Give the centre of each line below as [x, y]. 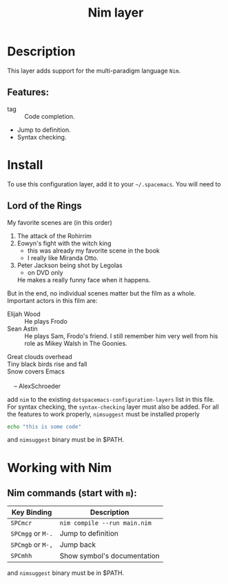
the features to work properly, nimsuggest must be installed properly [103, 414]
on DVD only [45, 272]
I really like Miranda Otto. [63, 257]
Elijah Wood [24, 314]
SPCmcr [21, 523]
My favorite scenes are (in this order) [60, 222]
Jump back [78, 545]
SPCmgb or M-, [32, 545]
